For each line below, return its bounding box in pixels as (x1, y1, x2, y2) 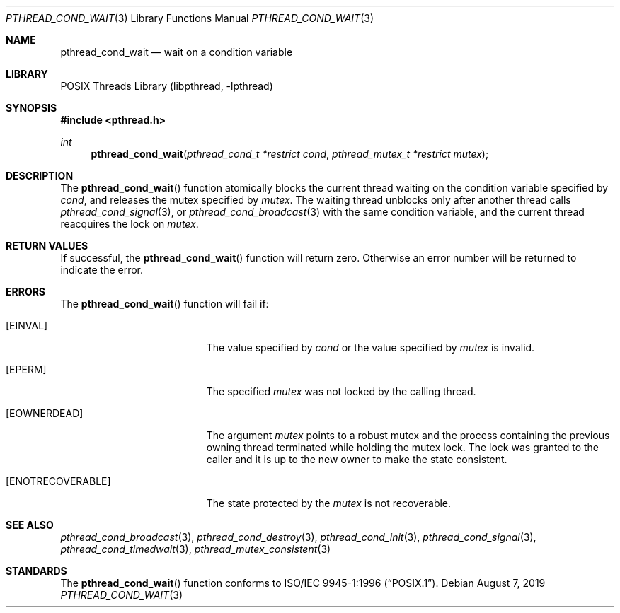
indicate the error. (60, 264, 144, 276)
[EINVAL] (6, 320, 48, 332)
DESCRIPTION (6, 170, 74, 182)
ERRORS (6, 286, 46, 298)
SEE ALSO (6, 519, 54, 531)
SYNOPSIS (6, 102, 57, 114)
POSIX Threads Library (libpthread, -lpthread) (60, 80, 273, 92)
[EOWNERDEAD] (6, 407, 84, 419)
